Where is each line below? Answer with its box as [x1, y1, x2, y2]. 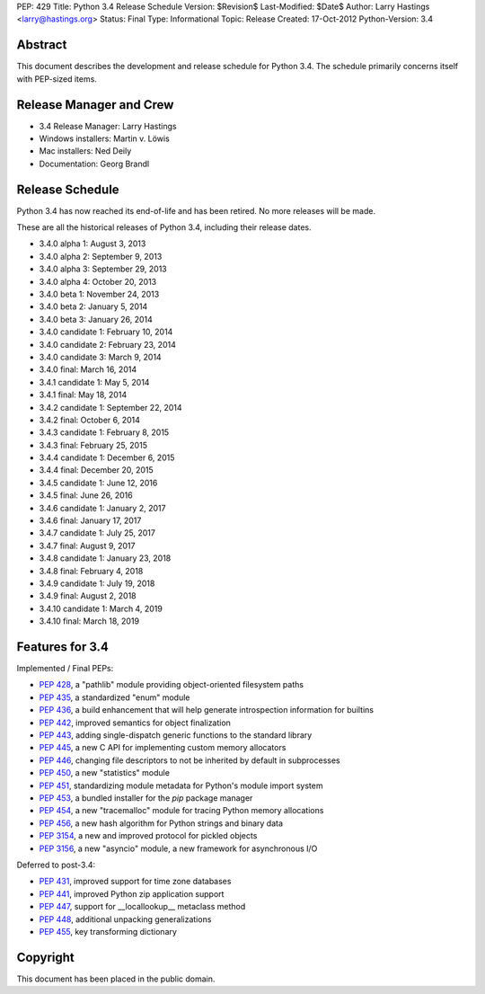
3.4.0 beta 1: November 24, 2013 [39, 288, 160, 300]
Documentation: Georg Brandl [39, 158, 150, 169]
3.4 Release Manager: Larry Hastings [39, 120, 177, 131]
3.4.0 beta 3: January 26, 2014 [39, 314, 153, 324]
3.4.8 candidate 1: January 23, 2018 [39, 553, 172, 564]
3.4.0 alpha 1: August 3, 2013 [39, 238, 146, 249]
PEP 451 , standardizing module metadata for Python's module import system [39, 780, 323, 791]
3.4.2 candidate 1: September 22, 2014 [39, 402, 183, 413]
